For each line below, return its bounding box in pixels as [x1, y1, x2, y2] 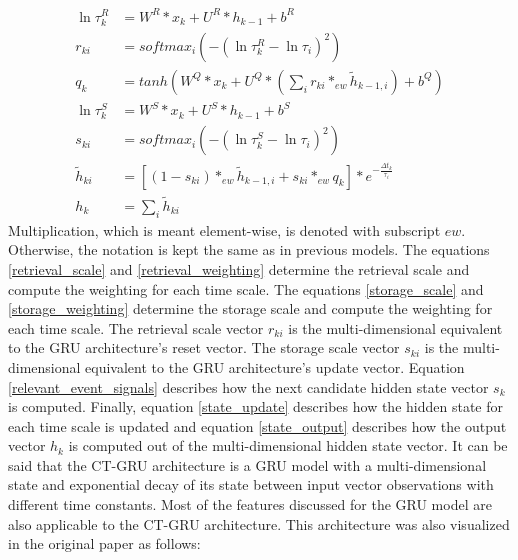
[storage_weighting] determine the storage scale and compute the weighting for [8, 298, 493, 319]
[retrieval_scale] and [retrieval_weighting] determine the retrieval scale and [8, 258, 470, 279]
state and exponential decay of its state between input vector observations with [8, 474, 494, 495]
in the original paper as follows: [8, 533, 201, 554]
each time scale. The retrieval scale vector [8, 317, 264, 338]
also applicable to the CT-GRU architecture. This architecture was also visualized [8, 513, 510, 534]
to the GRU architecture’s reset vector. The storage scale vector [8, 337, 400, 358]
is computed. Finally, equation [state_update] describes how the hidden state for [8, 396, 503, 417]
